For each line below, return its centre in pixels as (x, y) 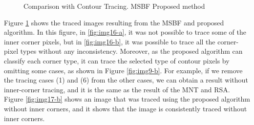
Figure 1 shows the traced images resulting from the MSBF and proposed (114, 22)
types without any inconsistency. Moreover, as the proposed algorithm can (131, 51)
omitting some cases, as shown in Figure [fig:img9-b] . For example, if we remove (123, 70)
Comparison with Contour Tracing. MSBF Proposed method (114, 6)
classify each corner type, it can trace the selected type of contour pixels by (117, 60)
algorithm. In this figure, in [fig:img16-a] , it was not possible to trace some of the (125, 32)
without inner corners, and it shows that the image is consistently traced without (126, 108)
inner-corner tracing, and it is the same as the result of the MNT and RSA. (117, 89)
